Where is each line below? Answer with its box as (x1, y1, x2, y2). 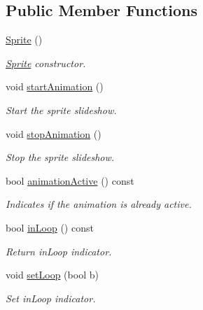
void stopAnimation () (6, 126, 101, 141)
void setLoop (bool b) (6, 267, 99, 282)
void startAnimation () (6, 79, 104, 94)
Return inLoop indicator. (6, 244, 112, 258)
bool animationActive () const (6, 173, 134, 188)
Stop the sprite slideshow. (6, 150, 115, 164)
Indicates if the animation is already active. (6, 197, 192, 211)
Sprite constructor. (6, 55, 86, 70)
